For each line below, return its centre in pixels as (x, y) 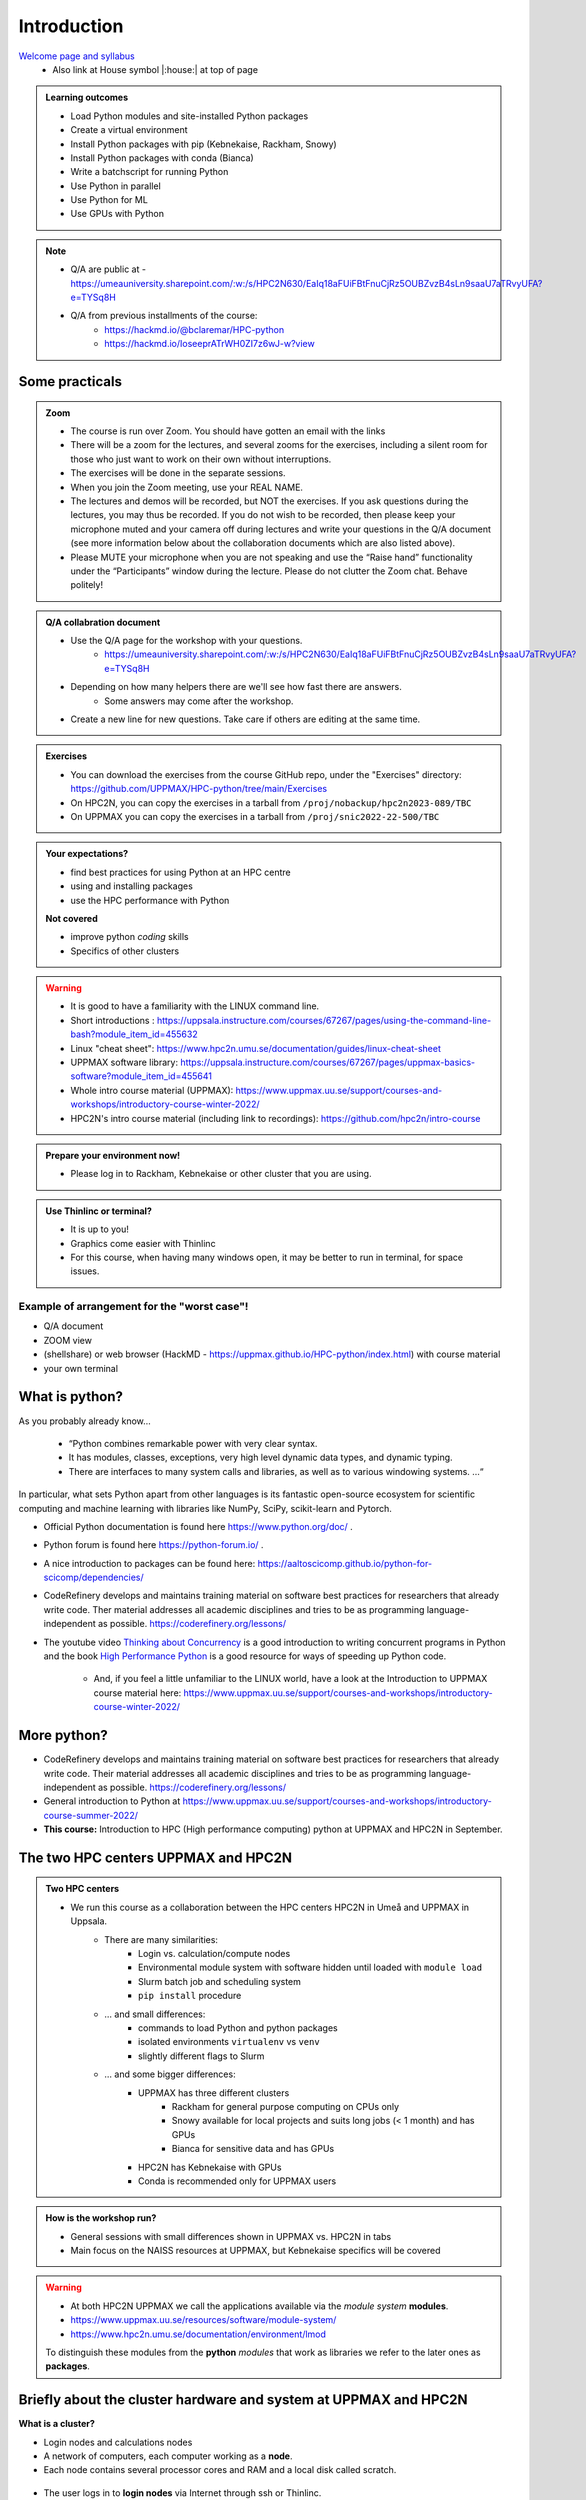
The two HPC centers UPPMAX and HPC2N (155, 1857)
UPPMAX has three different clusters (214, 2092)
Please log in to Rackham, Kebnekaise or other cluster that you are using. (221, 1174)
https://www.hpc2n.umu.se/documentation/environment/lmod (198, 2334)
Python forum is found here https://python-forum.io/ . (153, 1545)
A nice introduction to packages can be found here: (149, 1563)
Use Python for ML (109, 200)
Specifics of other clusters (125, 951)
